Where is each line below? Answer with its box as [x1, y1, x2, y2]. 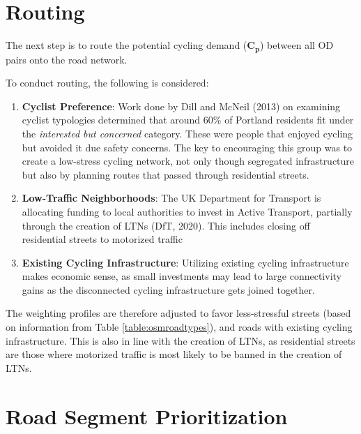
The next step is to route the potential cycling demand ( [6, 38, 247, 52]
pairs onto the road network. [6, 52, 128, 66]
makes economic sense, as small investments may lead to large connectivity [22, 269, 341, 283]
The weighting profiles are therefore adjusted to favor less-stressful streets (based [6, 306, 351, 320]
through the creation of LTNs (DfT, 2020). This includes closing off [22, 218, 310, 232]
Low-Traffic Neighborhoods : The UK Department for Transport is [22, 190, 321, 205]
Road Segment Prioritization [6, 401, 288, 430]
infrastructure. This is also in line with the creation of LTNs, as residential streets [6, 333, 355, 347]
